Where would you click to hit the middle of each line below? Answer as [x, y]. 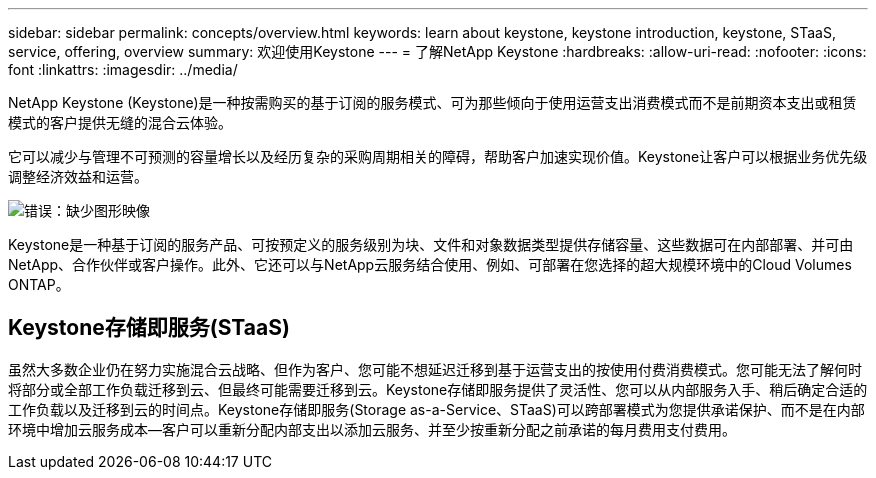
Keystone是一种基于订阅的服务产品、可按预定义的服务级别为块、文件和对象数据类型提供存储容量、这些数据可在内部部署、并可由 [431, 244]
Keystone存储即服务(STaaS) [149, 328]
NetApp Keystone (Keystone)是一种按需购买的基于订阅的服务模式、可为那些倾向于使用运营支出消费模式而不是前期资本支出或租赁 [432, 102]
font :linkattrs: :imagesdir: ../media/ [123, 69]
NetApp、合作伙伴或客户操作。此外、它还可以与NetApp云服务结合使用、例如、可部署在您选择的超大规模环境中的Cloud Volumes [430, 264]
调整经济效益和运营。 [78, 176]
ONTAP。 [39, 284]
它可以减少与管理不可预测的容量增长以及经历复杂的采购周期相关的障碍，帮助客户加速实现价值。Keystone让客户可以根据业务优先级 [438, 156]
